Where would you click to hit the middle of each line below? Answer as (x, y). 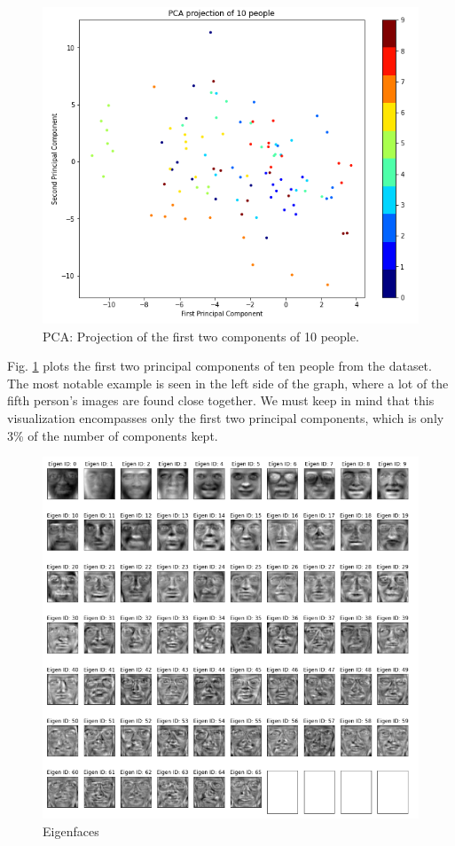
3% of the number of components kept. (113, 435)
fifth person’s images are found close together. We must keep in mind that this (221, 400)
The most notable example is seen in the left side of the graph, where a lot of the (228, 383)
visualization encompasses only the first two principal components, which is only (226, 418)
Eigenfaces (71, 831)
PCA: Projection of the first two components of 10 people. (201, 336)
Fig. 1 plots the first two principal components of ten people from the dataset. (220, 366)
